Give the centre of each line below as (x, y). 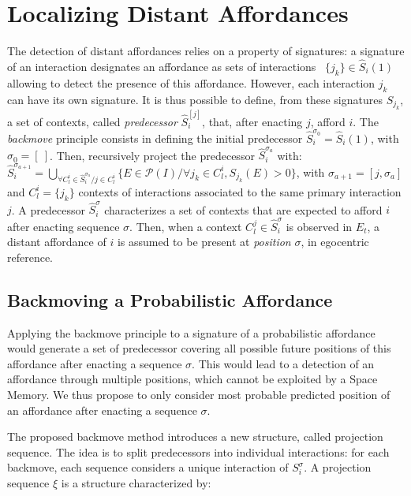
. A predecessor (48, 209)
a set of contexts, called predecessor (92, 121)
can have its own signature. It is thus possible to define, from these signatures (195, 99)
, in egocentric (335, 242)
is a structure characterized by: (136, 483)
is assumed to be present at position (204, 242)
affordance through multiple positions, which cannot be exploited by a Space (192, 379)
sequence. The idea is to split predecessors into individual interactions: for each (198, 451)
